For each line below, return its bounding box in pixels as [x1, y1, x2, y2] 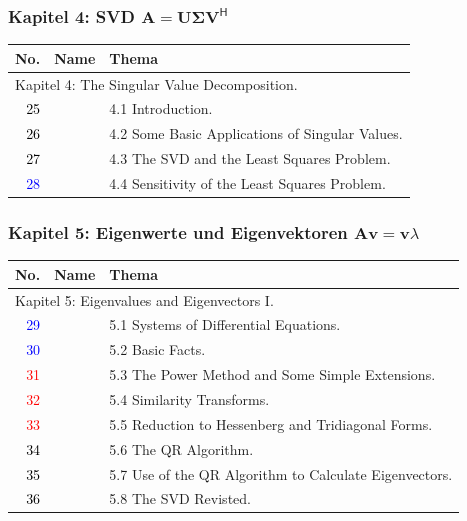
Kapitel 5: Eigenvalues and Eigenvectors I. [15, 289, 274, 310]
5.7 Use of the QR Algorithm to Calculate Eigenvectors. [109, 463, 453, 484]
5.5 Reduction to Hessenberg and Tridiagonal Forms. [109, 413, 433, 434]
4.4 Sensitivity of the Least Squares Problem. [109, 172, 386, 193]
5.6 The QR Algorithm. [109, 438, 254, 459]
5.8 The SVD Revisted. [109, 488, 251, 509]
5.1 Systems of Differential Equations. [109, 314, 341, 335]
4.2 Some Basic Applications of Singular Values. [109, 123, 403, 144]
